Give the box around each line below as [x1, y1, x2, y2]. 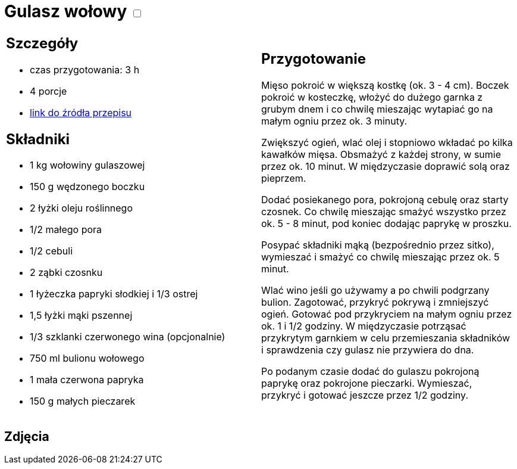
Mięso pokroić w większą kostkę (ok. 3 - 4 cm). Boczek [261, 79, 509, 92]
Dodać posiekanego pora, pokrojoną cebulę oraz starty [261, 194, 509, 206]
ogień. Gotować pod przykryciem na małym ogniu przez [261, 308, 512, 321]
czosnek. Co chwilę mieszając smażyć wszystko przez [261, 206, 506, 218]
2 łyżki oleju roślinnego [30, 202, 133, 215]
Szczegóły [6, 34, 79, 52]
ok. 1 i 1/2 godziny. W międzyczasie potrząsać [261, 320, 466, 333]
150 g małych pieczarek [30, 395, 136, 408]
